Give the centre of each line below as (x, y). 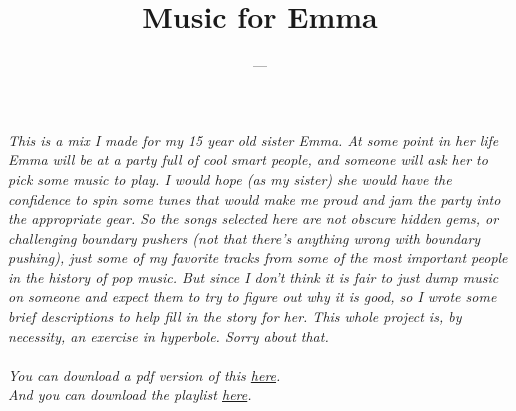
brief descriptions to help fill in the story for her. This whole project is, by (235, 316)
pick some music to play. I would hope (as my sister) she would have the (230, 178)
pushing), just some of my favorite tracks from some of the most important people (258, 257)
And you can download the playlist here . (130, 394)
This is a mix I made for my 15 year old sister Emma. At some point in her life (253, 139)
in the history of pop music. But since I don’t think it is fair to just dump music (253, 276)
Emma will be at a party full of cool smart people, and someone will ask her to (248, 159)
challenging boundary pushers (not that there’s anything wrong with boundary (244, 237)
